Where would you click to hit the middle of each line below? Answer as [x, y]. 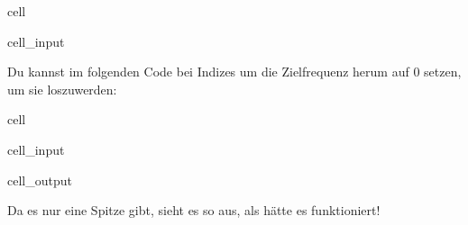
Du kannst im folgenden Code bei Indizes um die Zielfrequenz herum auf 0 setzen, [234, 72]
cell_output [40, 180]
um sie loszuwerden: [62, 89]
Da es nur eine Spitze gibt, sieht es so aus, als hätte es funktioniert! [194, 210]
